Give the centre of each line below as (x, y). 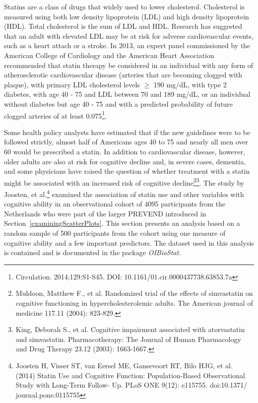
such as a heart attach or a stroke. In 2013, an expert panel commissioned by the (127, 45)
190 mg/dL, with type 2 (190, 84)
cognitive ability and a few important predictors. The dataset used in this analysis (129, 242)
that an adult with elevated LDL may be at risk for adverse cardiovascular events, (129, 35)
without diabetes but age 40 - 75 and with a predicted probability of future (119, 103)
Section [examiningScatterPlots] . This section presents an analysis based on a (122, 223)
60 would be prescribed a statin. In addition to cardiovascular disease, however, (125, 151)
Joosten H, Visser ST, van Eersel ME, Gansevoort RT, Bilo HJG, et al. (124, 365)
